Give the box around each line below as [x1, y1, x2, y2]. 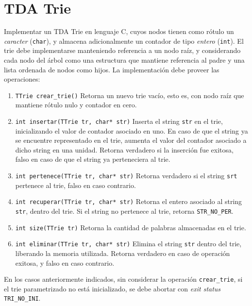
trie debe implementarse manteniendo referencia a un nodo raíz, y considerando [4, 45, 241, 55]
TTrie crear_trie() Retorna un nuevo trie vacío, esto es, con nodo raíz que [15, 90, 244, 100]
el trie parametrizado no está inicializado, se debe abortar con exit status [4, 283, 221, 293]
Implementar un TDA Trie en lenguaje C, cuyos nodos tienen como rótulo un [4, 26, 234, 36]
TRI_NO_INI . [4, 293, 41, 303]
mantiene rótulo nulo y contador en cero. [15, 100, 137, 110]
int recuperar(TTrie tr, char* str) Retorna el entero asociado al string [15, 196, 242, 206]
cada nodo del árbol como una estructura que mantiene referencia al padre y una [4, 54, 245, 65]
